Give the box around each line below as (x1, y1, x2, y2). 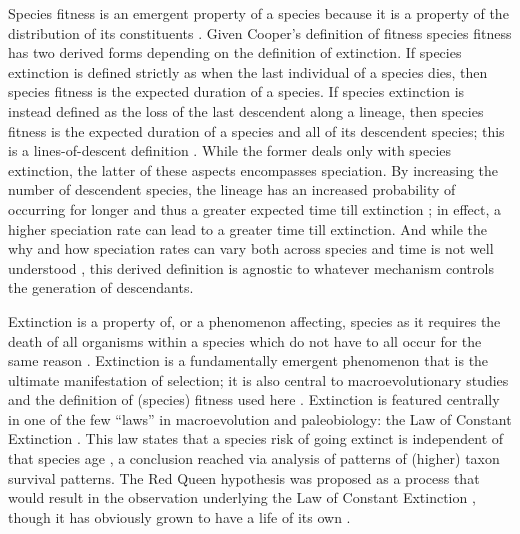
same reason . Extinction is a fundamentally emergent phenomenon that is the (8, 350, 489, 371)
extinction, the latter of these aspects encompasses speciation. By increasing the (8, 159, 499, 180)
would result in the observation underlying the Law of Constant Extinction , (8, 487, 476, 508)
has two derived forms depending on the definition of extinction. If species (8, 42, 462, 63)
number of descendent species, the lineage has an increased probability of (8, 179, 456, 200)
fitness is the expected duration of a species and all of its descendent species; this (8, 120, 505, 141)
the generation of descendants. (8, 277, 194, 298)
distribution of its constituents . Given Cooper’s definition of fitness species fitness (8, 22, 512, 43)
